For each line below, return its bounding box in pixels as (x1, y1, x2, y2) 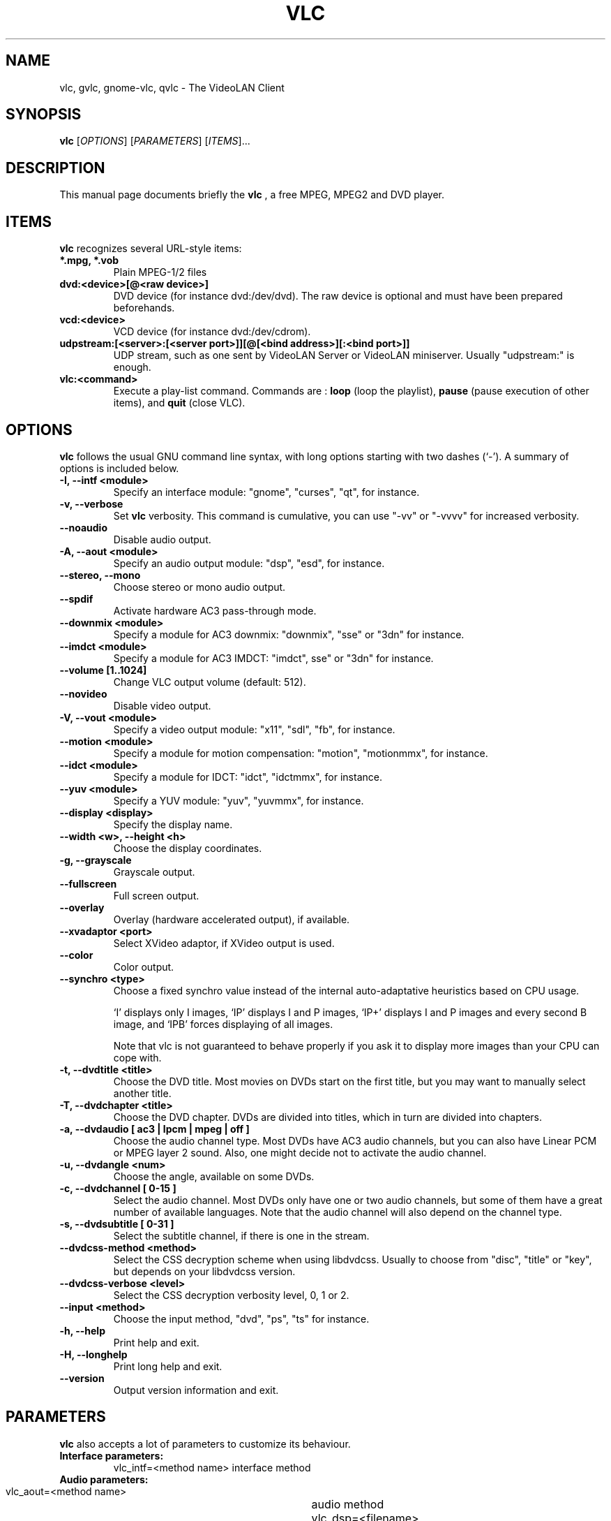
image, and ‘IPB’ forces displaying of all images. (113, 1017, 333, 1030)
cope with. (113, 1051, 162, 1064)
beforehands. (113, 302, 175, 314)
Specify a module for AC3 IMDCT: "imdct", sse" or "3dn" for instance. (113, 652, 434, 664)
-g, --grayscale (59, 853, 132, 866)
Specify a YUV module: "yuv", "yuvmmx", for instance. (113, 794, 364, 807)
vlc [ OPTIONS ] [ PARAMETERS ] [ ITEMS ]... (59, 135, 250, 147)
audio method (311, 1497, 384, 1511)
